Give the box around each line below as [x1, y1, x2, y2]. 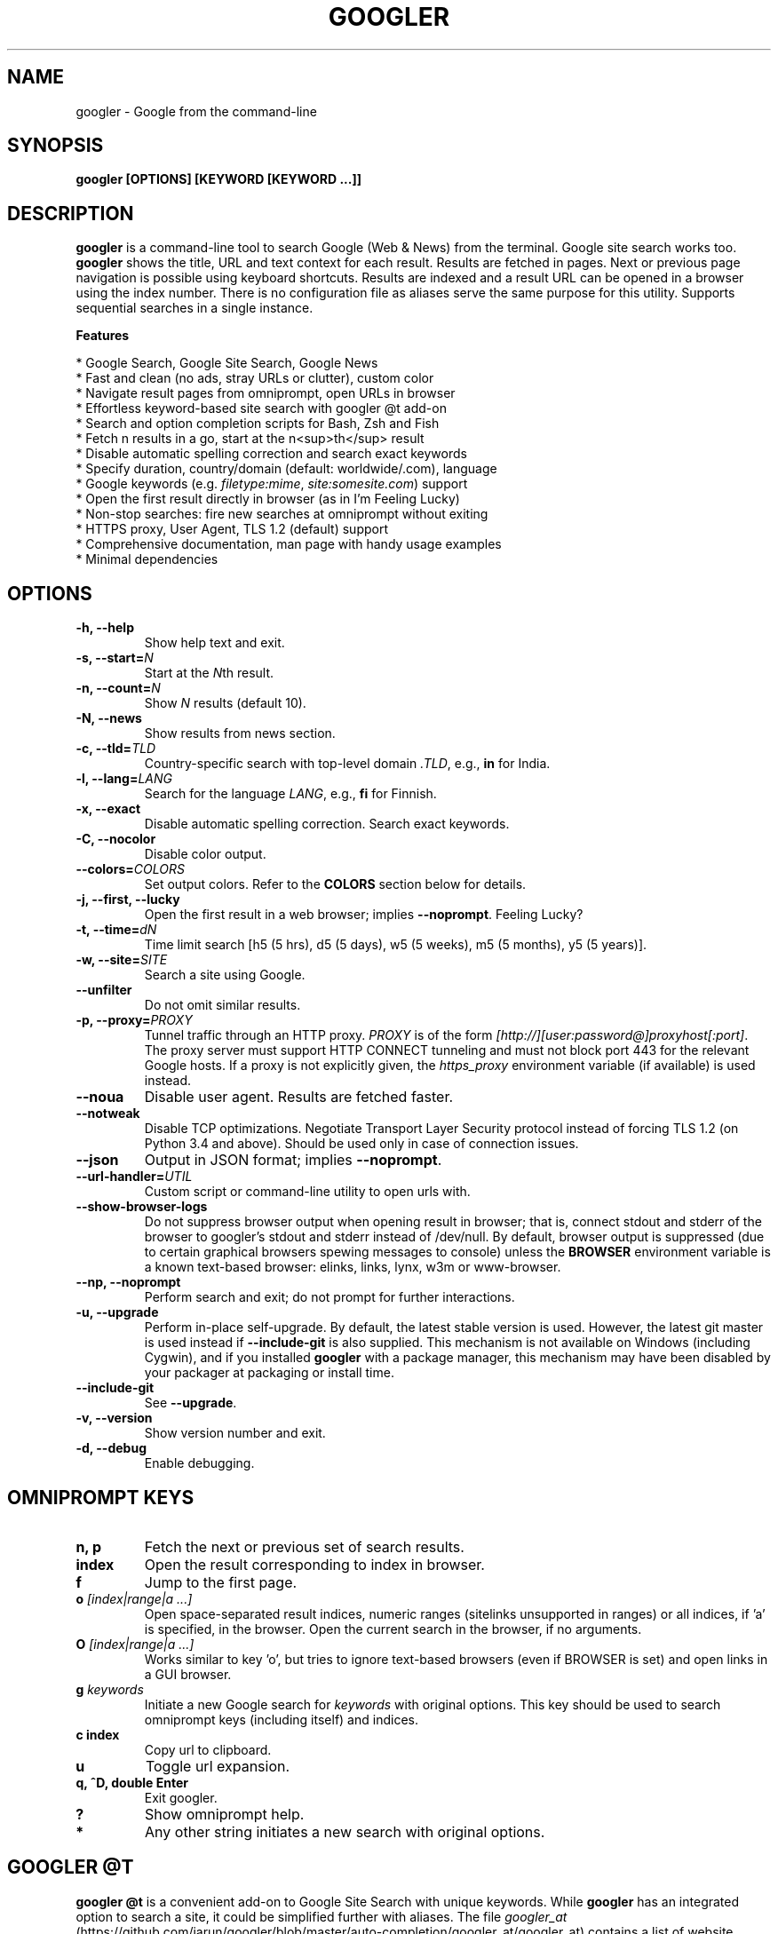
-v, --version [75, 1410, 153, 1426]
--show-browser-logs [75, 1199, 208, 1215]
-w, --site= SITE [75, 952, 168, 968]
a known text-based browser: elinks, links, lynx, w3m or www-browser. [144, 1259, 561, 1275]
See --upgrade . [144, 1395, 237, 1411]
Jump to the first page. [144, 1573, 298, 1591]
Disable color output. [144, 846, 266, 862]
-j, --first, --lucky [75, 892, 180, 908]
